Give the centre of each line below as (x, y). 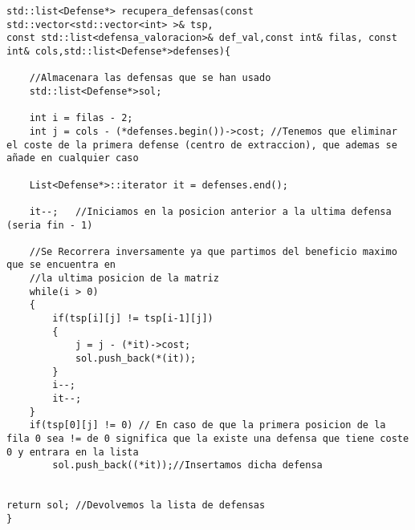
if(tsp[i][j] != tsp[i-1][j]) (133, 319)
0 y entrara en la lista (73, 452)
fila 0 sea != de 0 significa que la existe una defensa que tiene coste (208, 439)
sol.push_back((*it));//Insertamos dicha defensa (187, 465)
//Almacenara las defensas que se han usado (150, 78)
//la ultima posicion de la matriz (124, 279)
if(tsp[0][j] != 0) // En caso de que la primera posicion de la (207, 425)
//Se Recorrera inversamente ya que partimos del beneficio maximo (213, 251)
